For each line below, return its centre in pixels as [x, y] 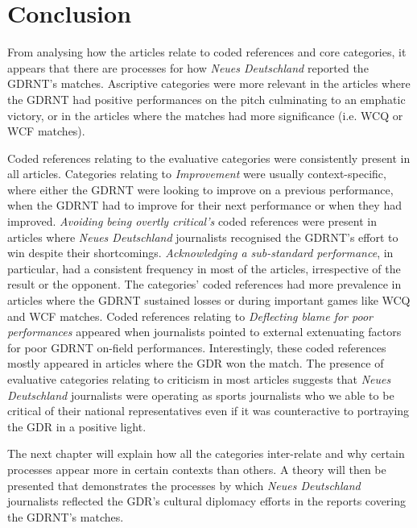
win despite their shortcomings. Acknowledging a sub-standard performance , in [200, 253]
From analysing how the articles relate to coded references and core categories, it [207, 52]
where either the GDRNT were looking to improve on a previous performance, [200, 189]
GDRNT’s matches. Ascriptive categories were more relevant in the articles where [209, 83]
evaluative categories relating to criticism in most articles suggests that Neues [199, 379]
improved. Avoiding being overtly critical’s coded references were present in [192, 221]
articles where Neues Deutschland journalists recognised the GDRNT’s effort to [203, 237]
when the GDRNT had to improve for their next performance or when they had [204, 205]
